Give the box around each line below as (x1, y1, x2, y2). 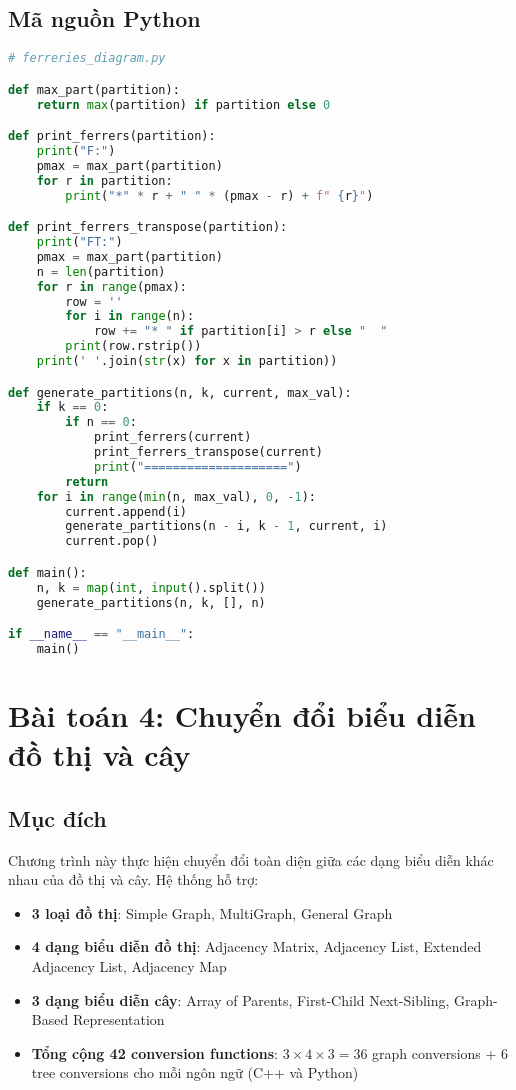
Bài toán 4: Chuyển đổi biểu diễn (8, 695, 476, 736)
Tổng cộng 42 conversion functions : (31, 1042, 278, 1063)
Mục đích (8, 802, 107, 833)
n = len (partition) (36, 264, 166, 279)
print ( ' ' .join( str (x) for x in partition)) (36, 354, 338, 369)
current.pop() (65, 534, 159, 549)
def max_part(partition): (8, 82, 180, 97)
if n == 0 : (65, 415, 137, 430)
